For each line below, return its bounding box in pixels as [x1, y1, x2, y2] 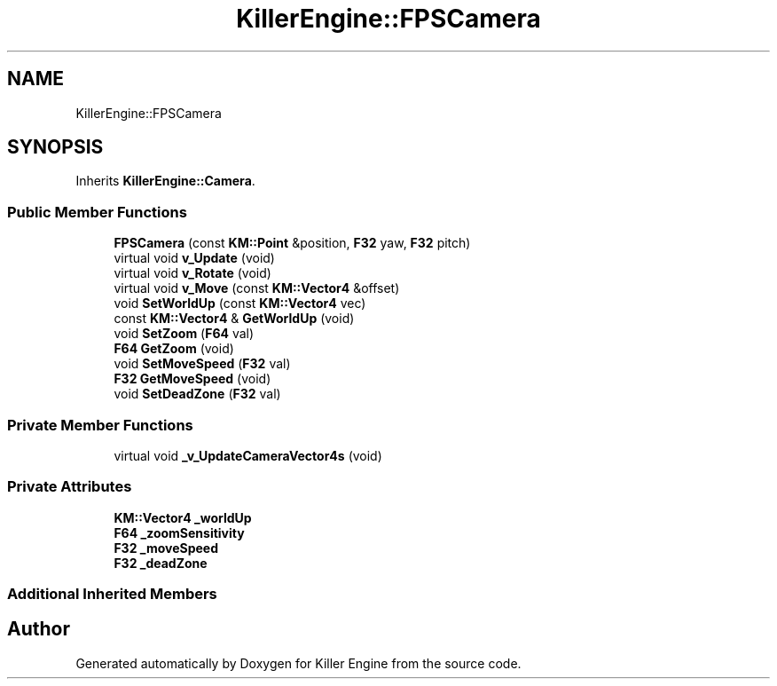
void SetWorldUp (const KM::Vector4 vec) [114, 296, 366, 311]
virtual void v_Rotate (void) [114, 265, 271, 281]
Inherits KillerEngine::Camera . [75, 173, 255, 189]
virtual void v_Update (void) [114, 250, 275, 266]
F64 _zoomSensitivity [114, 524, 245, 540]
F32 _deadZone [114, 555, 208, 571]
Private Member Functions [7, 415, 193, 434]
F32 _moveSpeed [114, 540, 219, 556]
